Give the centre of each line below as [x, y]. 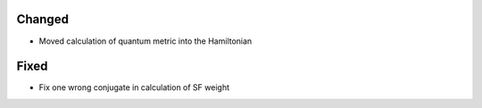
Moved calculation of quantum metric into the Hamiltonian [145, 41]
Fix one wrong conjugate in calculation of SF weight [134, 87]
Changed [42, 19]
